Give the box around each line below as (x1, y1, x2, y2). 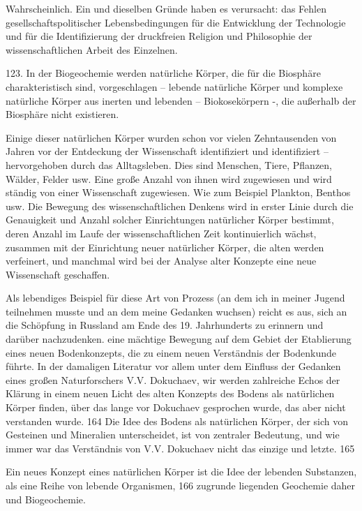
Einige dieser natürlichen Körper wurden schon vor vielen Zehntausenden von (6, 130, 337, 145)
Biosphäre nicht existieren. (6, 107, 119, 121)
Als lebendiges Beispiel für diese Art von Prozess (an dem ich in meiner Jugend (6, 290, 345, 305)
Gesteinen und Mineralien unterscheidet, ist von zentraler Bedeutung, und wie (6, 427, 340, 442)
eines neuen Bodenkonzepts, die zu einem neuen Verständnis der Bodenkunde (6, 345, 337, 360)
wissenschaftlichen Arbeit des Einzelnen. (6, 42, 178, 57)
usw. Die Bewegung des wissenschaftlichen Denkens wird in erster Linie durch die (6, 198, 354, 213)
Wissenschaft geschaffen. (6, 267, 110, 281)
